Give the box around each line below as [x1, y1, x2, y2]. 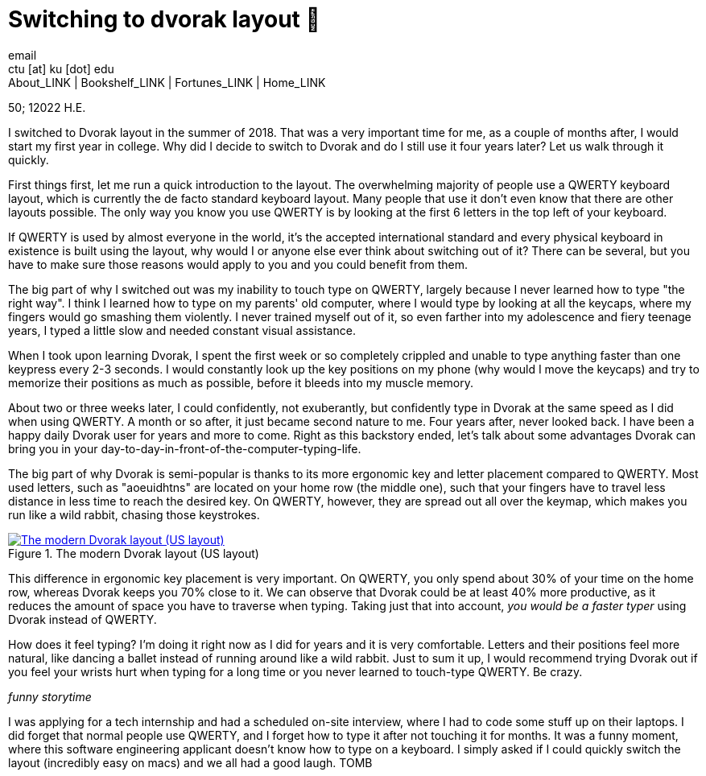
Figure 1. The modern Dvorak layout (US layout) [8, 546, 259, 560]
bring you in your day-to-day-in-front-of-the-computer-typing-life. [8, 441, 361, 456]
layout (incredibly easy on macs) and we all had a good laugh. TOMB [8, 755, 373, 770]
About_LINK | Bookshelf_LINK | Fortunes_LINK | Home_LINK [8, 75, 326, 89]
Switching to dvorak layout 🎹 [8, 6, 320, 33]
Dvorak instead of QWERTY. [8, 612, 157, 626]
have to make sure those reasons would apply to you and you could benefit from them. [8, 257, 468, 271]
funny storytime [8, 689, 92, 704]
